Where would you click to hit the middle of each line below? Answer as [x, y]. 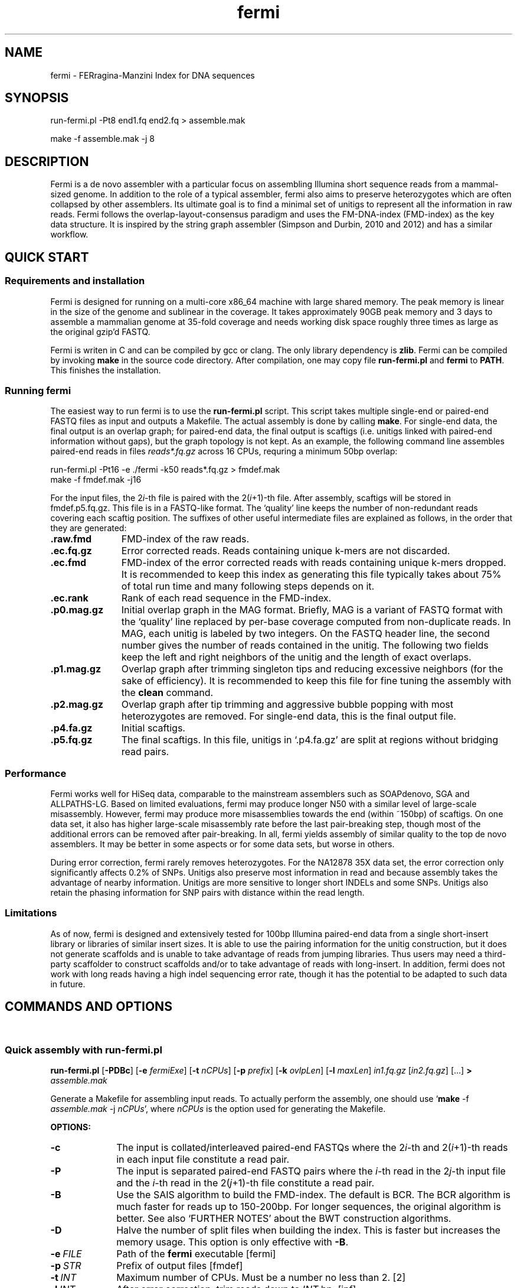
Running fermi [38, 390]
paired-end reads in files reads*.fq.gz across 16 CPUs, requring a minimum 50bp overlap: [224, 451]
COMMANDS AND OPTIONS [89, 1007]
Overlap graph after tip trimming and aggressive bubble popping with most [287, 705]
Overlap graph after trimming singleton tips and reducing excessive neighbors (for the [312, 669]
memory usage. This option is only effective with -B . [233, 1242]
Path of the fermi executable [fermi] [196, 1254]
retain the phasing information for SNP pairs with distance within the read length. [207, 892]
